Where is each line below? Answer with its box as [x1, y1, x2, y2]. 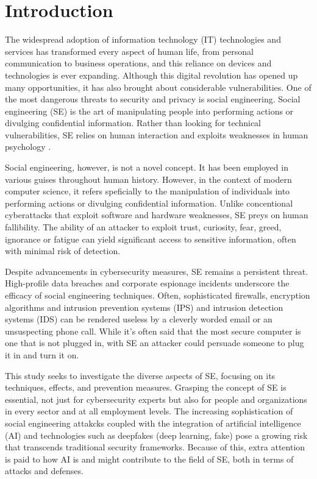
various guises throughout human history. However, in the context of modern [5, 172, 292, 185]
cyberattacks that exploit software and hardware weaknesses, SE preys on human [5, 208, 308, 221]
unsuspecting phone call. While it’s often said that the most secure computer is [5, 324, 301, 337]
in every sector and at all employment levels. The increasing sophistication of [5, 405, 293, 417]
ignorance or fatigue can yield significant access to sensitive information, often [5, 232, 296, 245]
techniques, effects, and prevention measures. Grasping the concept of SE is [5, 381, 287, 394]
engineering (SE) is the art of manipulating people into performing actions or [5, 104, 294, 117]
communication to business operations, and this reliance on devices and [5, 57, 272, 69]
